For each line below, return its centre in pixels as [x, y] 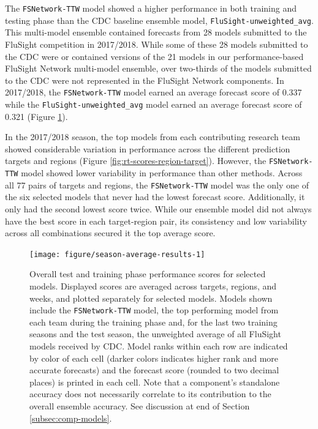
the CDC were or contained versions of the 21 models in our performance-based [154, 56]
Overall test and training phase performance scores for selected [148, 274]
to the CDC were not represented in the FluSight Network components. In [145, 80]
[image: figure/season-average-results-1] [117, 254]
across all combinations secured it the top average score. [110, 233]
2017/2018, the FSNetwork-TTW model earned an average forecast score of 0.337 [153, 92]
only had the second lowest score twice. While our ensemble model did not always [158, 208]
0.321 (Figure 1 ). [36, 116]
